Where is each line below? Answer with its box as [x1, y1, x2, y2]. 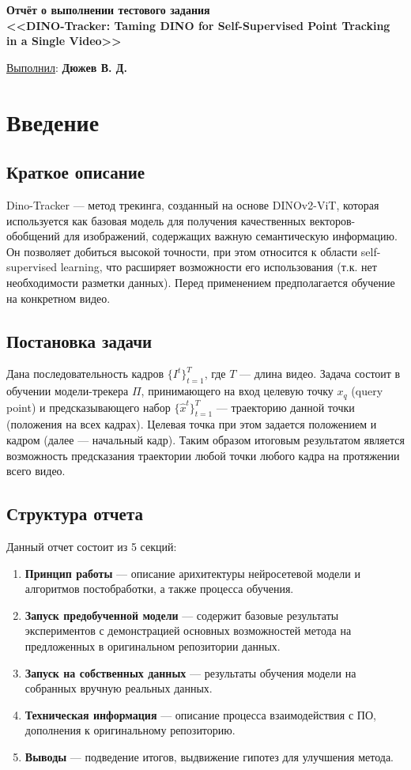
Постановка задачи [6, 328, 153, 353]
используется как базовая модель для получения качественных [6, 212, 307, 228]
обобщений [6, 228, 60, 244]
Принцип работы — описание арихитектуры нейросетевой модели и [25, 564, 360, 581]
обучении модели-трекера [6, 383, 129, 399]
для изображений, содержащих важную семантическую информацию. [63, 228, 398, 244]
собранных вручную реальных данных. [25, 680, 213, 696]
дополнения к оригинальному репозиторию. [25, 722, 236, 738]
